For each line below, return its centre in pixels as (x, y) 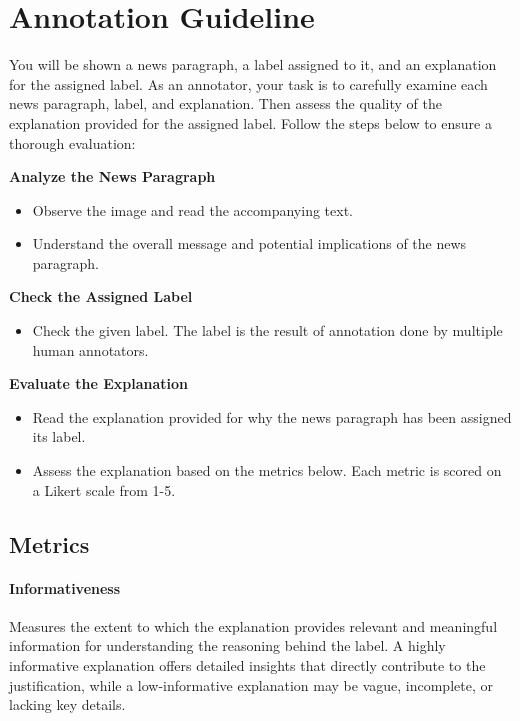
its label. (59, 436)
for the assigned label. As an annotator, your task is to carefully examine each (248, 83)
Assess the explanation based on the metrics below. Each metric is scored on (267, 470)
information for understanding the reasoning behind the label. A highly (227, 645)
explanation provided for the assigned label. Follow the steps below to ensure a (250, 122)
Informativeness (65, 587)
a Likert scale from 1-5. (104, 489)
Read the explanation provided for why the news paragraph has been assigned (272, 416)
